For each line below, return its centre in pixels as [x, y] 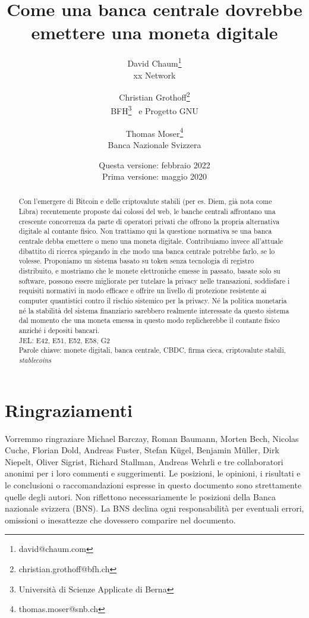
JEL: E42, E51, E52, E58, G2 [64, 340]
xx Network [154, 75]
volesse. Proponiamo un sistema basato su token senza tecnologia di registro [136, 261]
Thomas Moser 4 [154, 132]
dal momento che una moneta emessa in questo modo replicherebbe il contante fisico [149, 320]
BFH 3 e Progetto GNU [154, 110]
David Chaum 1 [154, 62]
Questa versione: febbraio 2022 [154, 164]
